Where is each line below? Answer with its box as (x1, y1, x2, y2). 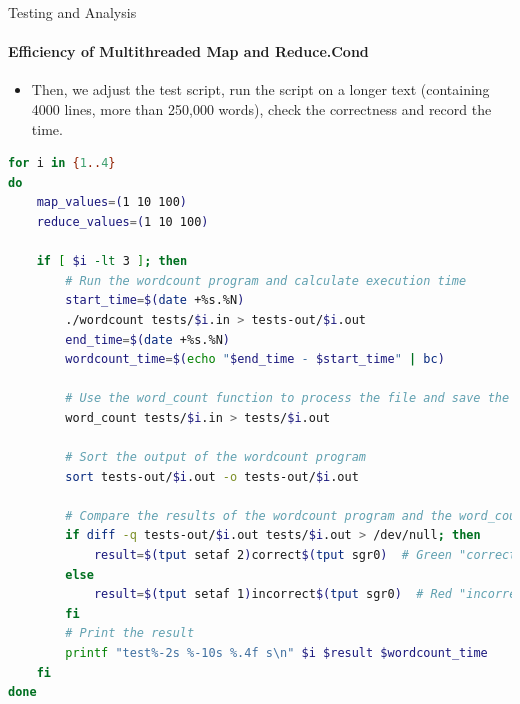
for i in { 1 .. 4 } (8, 156, 116, 171)
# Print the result (65, 626, 195, 641)
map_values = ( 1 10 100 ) (36, 195, 188, 210)
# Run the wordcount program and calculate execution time (65, 273, 467, 288)
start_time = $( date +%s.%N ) (65, 293, 245, 308)
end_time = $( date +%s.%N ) (65, 332, 230, 347)
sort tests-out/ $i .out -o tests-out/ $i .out (65, 469, 359, 484)
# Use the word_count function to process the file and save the (65, 391, 510, 406)
